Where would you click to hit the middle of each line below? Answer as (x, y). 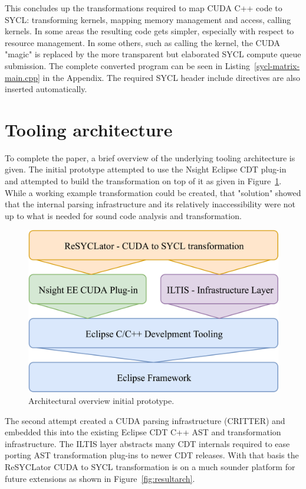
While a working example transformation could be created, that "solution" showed (153, 192)
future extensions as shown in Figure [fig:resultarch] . (100, 478)
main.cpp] (22, 77)
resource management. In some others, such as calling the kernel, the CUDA (142, 42)
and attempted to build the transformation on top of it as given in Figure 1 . (143, 181)
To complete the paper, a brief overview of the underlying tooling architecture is (150, 157)
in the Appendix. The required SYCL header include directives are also (172, 77)
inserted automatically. (46, 89)
